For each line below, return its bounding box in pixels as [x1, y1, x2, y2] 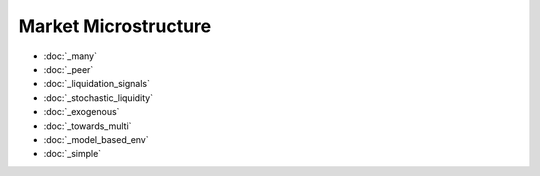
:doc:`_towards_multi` [43, 120, 132, 132]
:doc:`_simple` [43, 148, 102, 160]
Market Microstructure [18, 15, 212, 37]
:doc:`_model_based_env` [43, 133, 149, 145]
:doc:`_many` [43, 50, 97, 62]
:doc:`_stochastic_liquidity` [43, 91, 154, 104]
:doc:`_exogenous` [43, 106, 120, 118]
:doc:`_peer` [43, 63, 94, 75]
